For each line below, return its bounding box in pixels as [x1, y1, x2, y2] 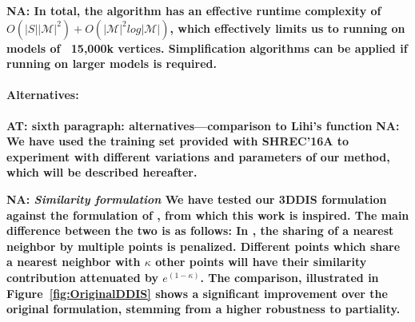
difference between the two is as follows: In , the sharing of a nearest [6, 222, 394, 239]
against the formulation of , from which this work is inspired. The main [6, 206, 409, 223]
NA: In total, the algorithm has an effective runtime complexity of [6, 2, 381, 18]
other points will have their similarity [155, 253, 367, 270]
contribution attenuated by [6, 268, 158, 285]
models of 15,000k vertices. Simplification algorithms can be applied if [6, 39, 408, 56]
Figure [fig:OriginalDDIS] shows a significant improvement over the [6, 284, 388, 301]
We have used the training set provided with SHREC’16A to [6, 133, 349, 149]
